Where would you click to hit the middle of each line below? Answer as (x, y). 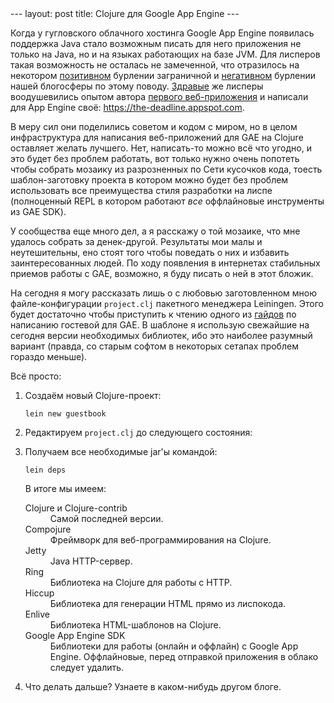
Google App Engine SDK (75, 635)
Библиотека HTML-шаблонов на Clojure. (135, 625)
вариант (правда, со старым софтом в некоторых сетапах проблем (154, 346)
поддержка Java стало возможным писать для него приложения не (156, 43)
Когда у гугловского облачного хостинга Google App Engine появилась (162, 33)
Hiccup (39, 593)
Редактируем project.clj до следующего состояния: (138, 432)
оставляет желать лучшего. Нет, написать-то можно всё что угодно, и (161, 148)
